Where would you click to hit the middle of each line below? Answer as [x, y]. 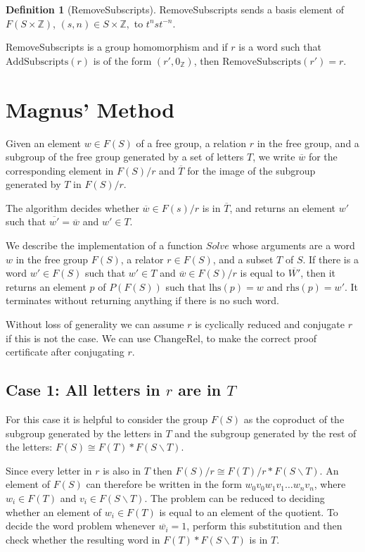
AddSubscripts [37, 62]
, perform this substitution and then [264, 526]
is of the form [122, 60]
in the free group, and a [308, 143]
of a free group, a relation [191, 143]
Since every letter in [49, 470]
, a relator [142, 259]
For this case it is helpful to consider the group [107, 419]
